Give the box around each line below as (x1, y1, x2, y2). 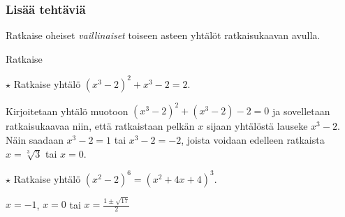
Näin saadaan (6, 133, 64, 147)
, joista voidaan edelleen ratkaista (181, 133, 325, 147)
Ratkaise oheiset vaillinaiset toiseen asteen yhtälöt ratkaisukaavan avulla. (6, 28, 321, 43)
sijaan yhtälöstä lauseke (206, 119, 308, 133)
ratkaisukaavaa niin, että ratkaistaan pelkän (6, 119, 195, 133)
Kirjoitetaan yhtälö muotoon (6, 103, 129, 118)
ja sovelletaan (272, 103, 330, 118)
